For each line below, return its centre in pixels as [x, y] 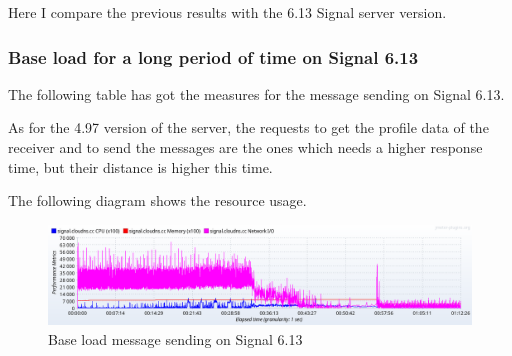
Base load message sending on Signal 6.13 [175, 338]
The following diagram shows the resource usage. [157, 200]
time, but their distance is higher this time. [140, 166]
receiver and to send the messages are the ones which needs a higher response [245, 147]
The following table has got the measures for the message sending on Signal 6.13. [256, 93]
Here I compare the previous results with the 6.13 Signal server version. [227, 12]
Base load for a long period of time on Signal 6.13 [213, 56]
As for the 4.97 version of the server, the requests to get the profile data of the [248, 127]
